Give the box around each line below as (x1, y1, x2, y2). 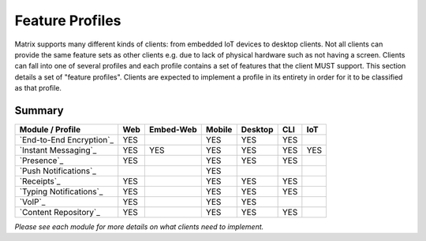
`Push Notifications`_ (19, 165, 96, 176)
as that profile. (14, 83, 62, 93)
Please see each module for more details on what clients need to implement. (14, 222, 264, 232)
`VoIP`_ (19, 197, 46, 208)
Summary (14, 103, 64, 117)
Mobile (205, 124, 233, 135)
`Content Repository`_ (19, 207, 100, 218)
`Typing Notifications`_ (19, 186, 103, 197)
